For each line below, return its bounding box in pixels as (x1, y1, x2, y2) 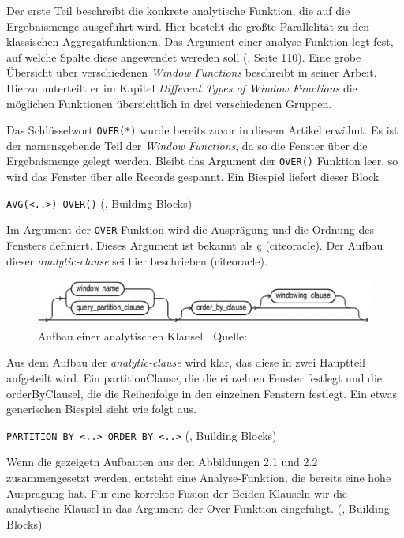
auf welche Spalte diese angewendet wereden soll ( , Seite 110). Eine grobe (6, 48, 361, 65)
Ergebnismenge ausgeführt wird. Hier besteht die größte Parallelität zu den (6, 17, 370, 34)
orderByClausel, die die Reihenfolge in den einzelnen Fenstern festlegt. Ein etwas (6, 385, 398, 401)
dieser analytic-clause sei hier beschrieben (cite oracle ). (6, 252, 267, 269)
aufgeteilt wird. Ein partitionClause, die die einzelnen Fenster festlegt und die (6, 370, 382, 386)
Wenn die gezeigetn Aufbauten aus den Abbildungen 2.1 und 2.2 (6, 453, 318, 470)
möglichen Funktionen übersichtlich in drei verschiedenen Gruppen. (6, 95, 332, 111)
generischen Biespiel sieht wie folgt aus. (6, 401, 196, 417)
